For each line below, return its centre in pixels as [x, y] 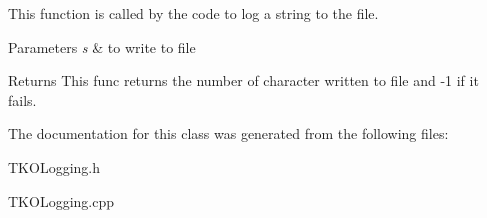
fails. [22, 99]
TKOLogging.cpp [61, 200]
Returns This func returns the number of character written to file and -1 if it [243, 80]
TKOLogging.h [54, 166]
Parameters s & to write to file [102, 46]
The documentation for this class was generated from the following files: [228, 133]
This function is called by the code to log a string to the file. [193, 13]
